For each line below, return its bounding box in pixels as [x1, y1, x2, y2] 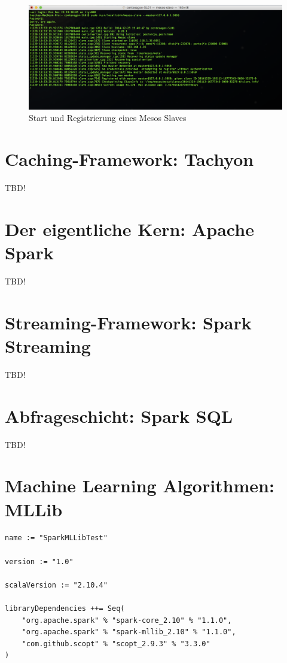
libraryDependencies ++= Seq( [5, 604, 125, 613]
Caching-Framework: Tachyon [5, 147, 254, 171]
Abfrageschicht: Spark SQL [5, 403, 233, 428]
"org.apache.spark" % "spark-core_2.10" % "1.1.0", [22, 616, 232, 625]
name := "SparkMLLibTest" [5, 534, 108, 543]
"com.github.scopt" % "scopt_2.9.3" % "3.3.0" [22, 639, 210, 648]
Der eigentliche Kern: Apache [5, 216, 254, 241]
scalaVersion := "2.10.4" [5, 580, 108, 589]
